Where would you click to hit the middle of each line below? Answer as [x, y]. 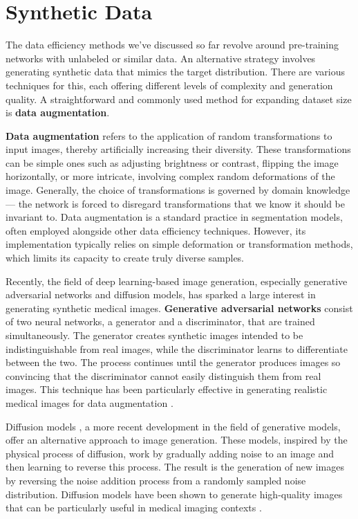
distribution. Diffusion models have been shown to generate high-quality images [174, 494]
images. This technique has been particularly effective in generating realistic [167, 389]
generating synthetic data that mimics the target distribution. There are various [175, 72]
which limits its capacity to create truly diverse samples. [125, 258]
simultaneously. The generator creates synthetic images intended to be [154, 335]
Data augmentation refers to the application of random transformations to [169, 135]
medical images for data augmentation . [89, 402]
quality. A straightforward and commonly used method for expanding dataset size [179, 99]
